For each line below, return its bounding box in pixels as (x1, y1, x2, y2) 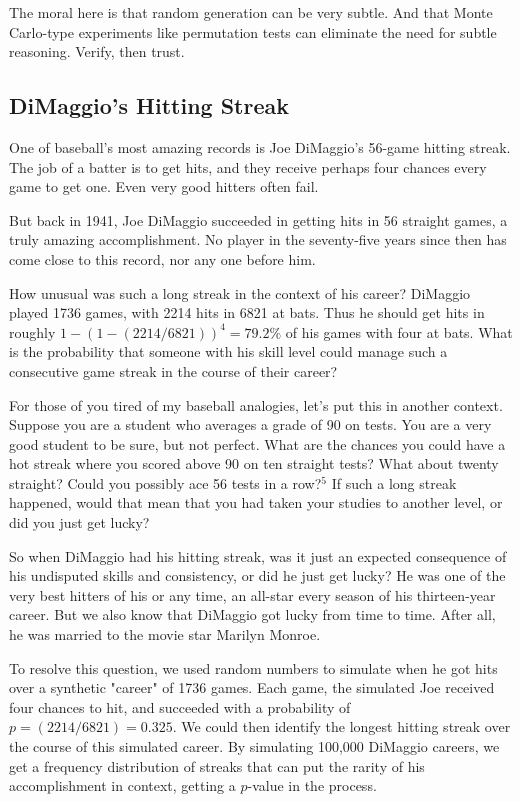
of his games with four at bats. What (285, 321, 513, 342)
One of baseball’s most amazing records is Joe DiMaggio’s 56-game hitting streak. (9, 136, 511, 157)
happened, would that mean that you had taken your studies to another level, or (9, 492, 503, 513)
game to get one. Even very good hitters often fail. (9, 176, 319, 197)
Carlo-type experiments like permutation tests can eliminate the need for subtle (9, 21, 497, 42)
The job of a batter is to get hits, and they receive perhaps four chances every (9, 156, 487, 177)
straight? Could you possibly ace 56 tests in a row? (9, 472, 322, 493)
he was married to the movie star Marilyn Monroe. (9, 624, 321, 645)
